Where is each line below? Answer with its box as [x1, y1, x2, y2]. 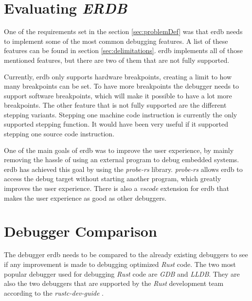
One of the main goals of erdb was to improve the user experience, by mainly [4, 145, 234, 155]
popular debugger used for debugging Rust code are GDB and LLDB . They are [4, 268, 240, 279]
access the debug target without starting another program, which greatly [4, 173, 221, 184]
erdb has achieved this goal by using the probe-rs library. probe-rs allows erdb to [4, 164, 243, 174]
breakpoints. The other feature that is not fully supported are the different [4, 100, 227, 110]
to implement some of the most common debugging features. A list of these [4, 36, 228, 46]
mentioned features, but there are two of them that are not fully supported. [4, 55, 230, 65]
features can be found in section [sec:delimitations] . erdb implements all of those [4, 45, 243, 56]
